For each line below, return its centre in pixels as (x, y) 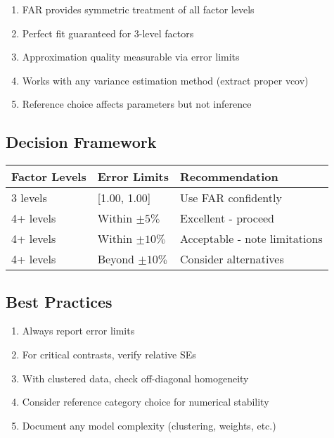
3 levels (29, 198)
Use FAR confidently (231, 198)
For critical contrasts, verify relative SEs (109, 354)
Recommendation (229, 177)
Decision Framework (81, 142)
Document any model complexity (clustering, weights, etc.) (149, 425)
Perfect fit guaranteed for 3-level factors (108, 33)
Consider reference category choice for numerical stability (146, 402)
